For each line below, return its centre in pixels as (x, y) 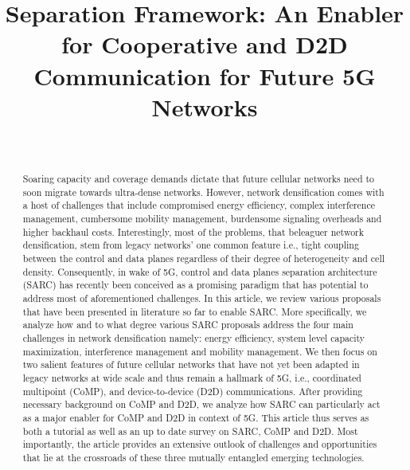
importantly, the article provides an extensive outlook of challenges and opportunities (200, 444)
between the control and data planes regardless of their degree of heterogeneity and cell (203, 258)
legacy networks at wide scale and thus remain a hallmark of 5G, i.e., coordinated (192, 377)
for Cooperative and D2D (205, 44)
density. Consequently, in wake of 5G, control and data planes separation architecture (200, 271)
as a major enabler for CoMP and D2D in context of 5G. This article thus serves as (196, 417)
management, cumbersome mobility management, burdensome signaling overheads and (202, 219)
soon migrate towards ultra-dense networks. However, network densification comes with (203, 192)
